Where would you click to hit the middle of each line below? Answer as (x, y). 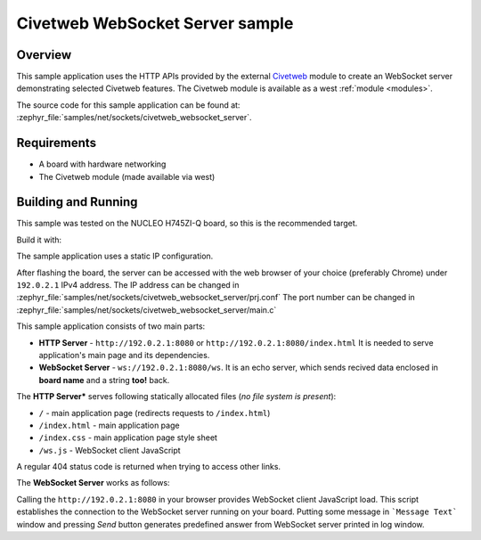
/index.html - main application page (109, 425)
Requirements (57, 143)
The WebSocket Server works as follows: (93, 483)
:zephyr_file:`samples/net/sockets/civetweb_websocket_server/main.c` (147, 310)
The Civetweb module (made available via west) (127, 176)
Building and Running (77, 202)
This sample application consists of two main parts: (111, 326)
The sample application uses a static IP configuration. (115, 256)
